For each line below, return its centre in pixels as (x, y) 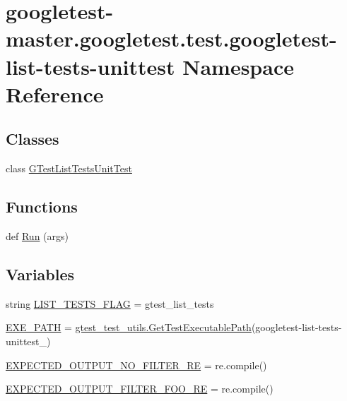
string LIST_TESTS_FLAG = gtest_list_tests (110, 303)
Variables (40, 274)
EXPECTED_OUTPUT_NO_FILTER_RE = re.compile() (136, 365)
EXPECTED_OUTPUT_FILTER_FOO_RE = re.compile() (140, 389)
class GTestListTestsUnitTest (69, 168)
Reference (55, 94)
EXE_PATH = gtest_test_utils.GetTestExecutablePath (129, 327)
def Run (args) (37, 235)
